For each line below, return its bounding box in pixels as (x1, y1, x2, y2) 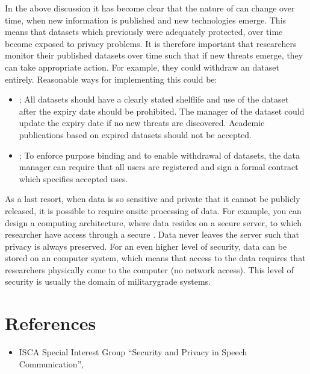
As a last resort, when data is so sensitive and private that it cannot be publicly (5, 192, 300, 205)
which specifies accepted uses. (19, 172, 128, 185)
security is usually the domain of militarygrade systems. (5, 275, 211, 288)
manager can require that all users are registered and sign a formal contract (19, 160, 299, 173)
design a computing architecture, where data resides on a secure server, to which (5, 216, 302, 229)
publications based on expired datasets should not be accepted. (19, 128, 252, 141)
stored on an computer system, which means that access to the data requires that (5, 252, 306, 264)
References (5, 311, 96, 335)
